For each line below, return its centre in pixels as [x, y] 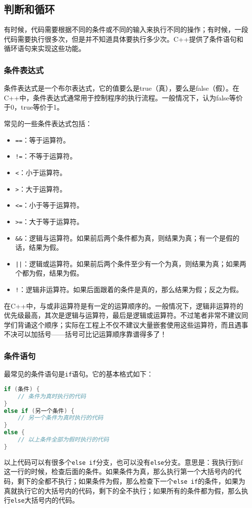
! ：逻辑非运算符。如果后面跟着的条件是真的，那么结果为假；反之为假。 [129, 289]
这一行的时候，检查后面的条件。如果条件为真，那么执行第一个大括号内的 [119, 471]
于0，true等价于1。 [34, 107]
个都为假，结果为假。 [49, 273]
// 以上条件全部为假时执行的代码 [63, 440]
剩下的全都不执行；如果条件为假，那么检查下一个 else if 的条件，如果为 [131, 481]
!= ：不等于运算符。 [46, 156]
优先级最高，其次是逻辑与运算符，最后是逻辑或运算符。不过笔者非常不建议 [123, 315]
